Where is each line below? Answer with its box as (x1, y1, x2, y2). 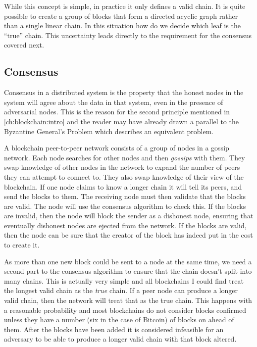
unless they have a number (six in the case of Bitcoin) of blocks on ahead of (4, 314, 234, 325)
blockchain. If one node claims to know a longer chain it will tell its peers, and (4, 181, 242, 192)
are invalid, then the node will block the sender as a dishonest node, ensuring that (4, 210, 254, 221)
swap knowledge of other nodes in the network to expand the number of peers (4, 162, 240, 172)
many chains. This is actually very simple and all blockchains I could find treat (4, 275, 244, 286)
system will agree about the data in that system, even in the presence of (4, 97, 223, 107)
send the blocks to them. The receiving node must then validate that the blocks (4, 191, 246, 201)
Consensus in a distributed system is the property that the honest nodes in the (4, 87, 244, 98)
